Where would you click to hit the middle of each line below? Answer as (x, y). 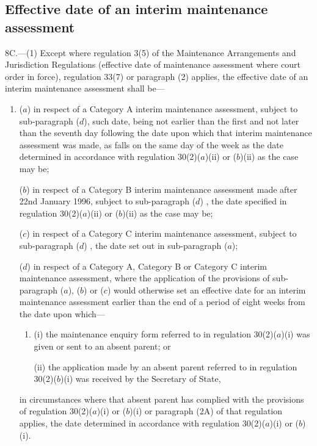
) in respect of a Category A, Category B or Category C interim (147, 266)
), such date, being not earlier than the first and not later (191, 120)
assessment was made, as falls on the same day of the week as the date (151, 144)
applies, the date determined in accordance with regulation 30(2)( (142, 423)
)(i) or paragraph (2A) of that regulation (206, 411)
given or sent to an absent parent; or (102, 346)
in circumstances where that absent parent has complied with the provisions (162, 399)
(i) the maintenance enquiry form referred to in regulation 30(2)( (155, 334)
